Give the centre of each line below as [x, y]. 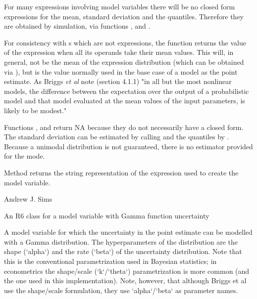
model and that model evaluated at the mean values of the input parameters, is [125, 101]
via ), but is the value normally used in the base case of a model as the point [121, 71]
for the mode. [25, 156]
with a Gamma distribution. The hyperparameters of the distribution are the [121, 241]
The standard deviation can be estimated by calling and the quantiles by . [117, 137]
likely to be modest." [35, 110]
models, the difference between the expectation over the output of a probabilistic [127, 91]
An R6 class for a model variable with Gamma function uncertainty [107, 215]
